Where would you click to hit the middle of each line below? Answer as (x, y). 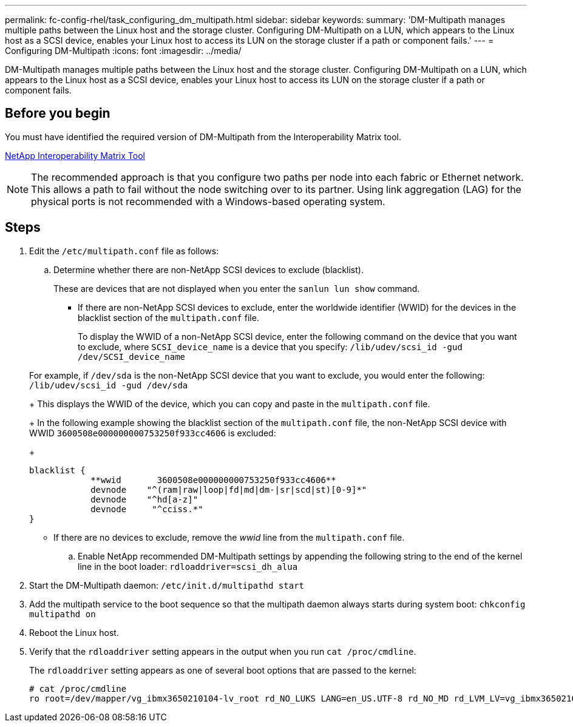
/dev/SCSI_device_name (132, 357)
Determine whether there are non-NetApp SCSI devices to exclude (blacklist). (209, 269)
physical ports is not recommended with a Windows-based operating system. (208, 201)
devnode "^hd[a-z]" (144, 499)
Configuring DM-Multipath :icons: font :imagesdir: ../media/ (123, 51)
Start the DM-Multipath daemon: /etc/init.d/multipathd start (167, 585)
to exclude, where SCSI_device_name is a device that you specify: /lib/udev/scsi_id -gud (270, 347)
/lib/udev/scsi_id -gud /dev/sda (109, 385)
